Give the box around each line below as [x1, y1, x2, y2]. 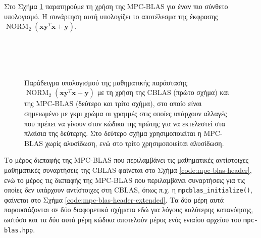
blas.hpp [4, 226, 33, 234]
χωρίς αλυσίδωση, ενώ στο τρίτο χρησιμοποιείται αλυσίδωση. [45, 137, 224, 148]
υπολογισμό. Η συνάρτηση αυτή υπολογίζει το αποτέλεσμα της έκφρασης [4, 11, 218, 21]
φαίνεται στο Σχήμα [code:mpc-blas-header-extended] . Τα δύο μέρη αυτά [4, 194, 224, 205]
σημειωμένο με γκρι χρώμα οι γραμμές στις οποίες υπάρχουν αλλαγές [24, 108, 227, 118]
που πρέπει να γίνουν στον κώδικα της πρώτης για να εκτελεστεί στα [24, 118, 226, 128]
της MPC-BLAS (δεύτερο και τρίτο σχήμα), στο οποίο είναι [24, 98, 202, 109]
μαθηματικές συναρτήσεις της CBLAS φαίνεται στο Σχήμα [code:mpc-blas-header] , [4, 164, 252, 175]
